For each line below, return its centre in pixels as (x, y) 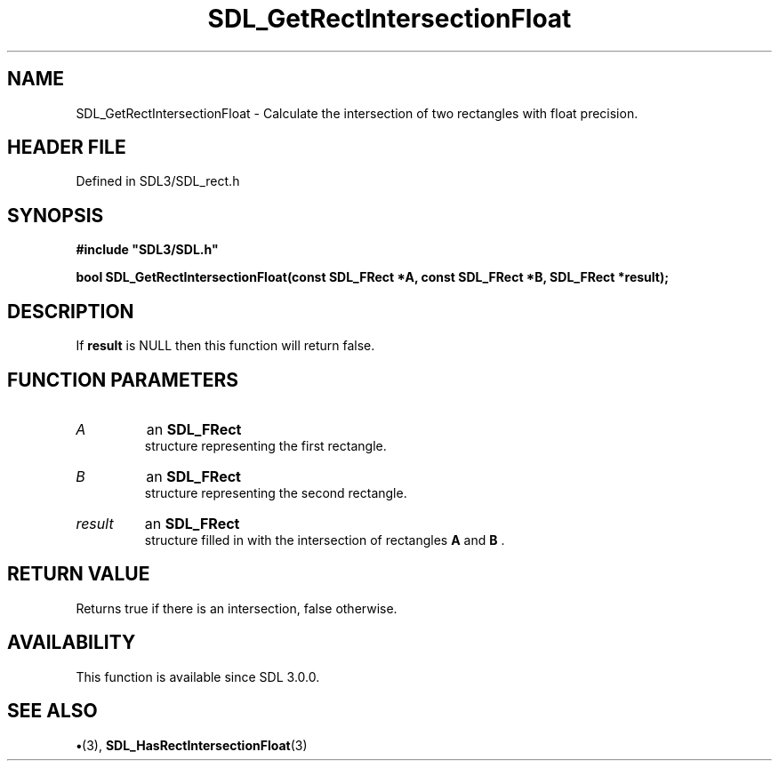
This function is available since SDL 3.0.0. (198, 676)
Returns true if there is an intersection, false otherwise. (237, 608)
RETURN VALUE (79, 574)
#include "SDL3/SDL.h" (147, 250)
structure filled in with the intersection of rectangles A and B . (325, 540)
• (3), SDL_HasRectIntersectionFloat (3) (192, 745)
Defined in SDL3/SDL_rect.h (158, 181)
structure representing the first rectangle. (265, 445)
